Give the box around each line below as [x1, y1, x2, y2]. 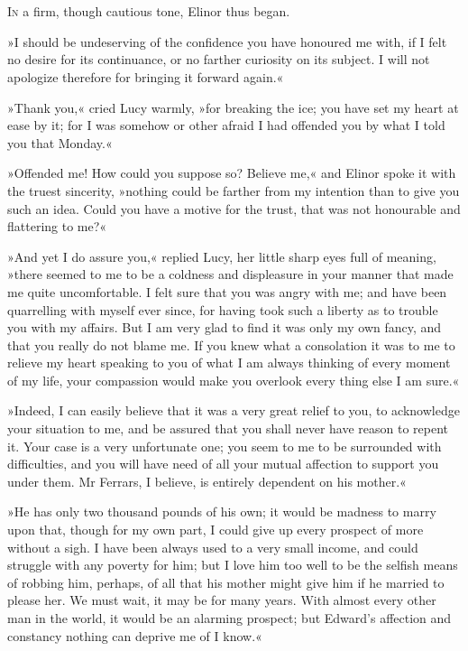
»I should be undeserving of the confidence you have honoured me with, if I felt [7, 32, 447, 51]
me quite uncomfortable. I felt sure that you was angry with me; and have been [7, 282, 447, 301]
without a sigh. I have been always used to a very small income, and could [7, 537, 418, 556]
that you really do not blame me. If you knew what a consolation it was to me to [7, 335, 455, 354]
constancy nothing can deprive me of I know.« [7, 626, 262, 645]
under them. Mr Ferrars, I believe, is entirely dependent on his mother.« [7, 471, 407, 490]
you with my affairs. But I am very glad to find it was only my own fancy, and [7, 318, 442, 337]
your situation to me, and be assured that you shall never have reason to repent [7, 419, 449, 438]
